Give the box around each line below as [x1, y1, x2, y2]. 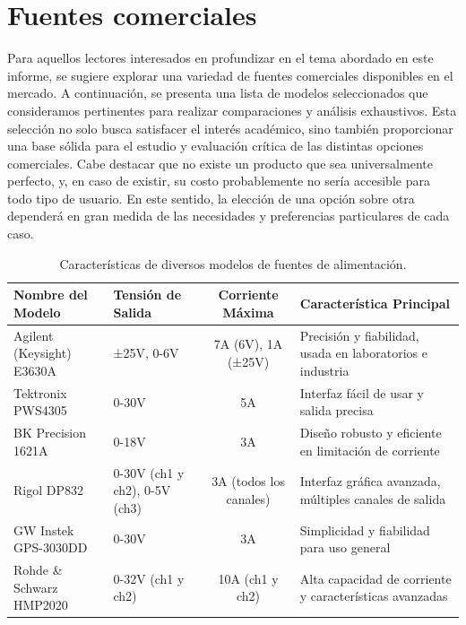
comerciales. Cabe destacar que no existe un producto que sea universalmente [7, 153, 433, 172]
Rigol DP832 [13, 481, 83, 499]
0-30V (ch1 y [113, 463, 185, 482]
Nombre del [13, 285, 88, 304]
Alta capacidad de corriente [299, 569, 452, 587]
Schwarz [13, 577, 58, 596]
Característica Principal [299, 294, 450, 313]
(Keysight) [13, 343, 72, 362]
